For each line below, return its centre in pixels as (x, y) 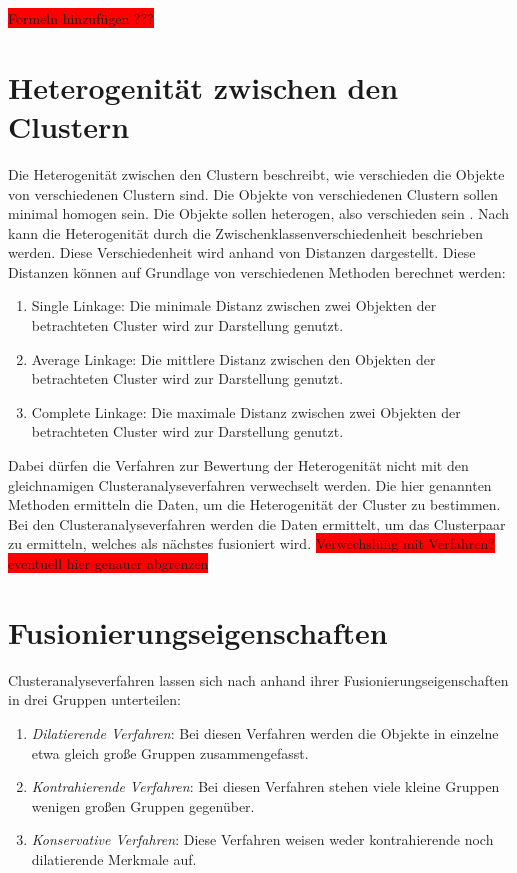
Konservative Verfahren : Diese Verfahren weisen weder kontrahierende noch (262, 839)
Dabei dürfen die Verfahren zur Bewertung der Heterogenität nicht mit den (238, 465)
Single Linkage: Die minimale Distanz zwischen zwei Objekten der (234, 305)
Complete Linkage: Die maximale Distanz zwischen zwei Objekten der (246, 411)
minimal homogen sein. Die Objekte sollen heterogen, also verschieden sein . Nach (259, 213)
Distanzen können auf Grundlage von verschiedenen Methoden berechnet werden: (257, 271)
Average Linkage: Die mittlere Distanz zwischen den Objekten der (233, 358)
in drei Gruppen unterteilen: (94, 699)
